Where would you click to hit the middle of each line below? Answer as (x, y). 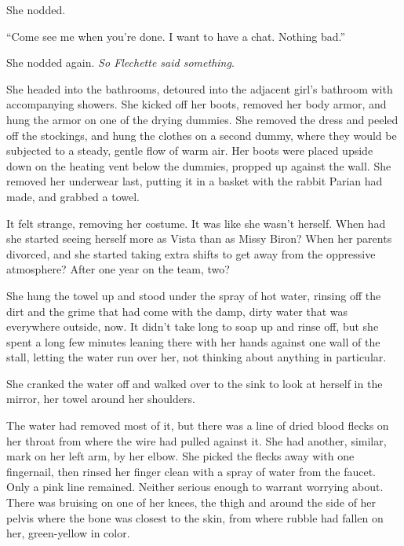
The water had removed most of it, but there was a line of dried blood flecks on (198, 425)
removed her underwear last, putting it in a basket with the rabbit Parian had (195, 181)
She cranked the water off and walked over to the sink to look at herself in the (195, 383)
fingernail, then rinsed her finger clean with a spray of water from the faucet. (191, 471)
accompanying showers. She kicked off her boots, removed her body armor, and (197, 104)
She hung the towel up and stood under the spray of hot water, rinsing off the (194, 295)
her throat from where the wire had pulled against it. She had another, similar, (197, 440)
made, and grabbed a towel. (73, 196)
